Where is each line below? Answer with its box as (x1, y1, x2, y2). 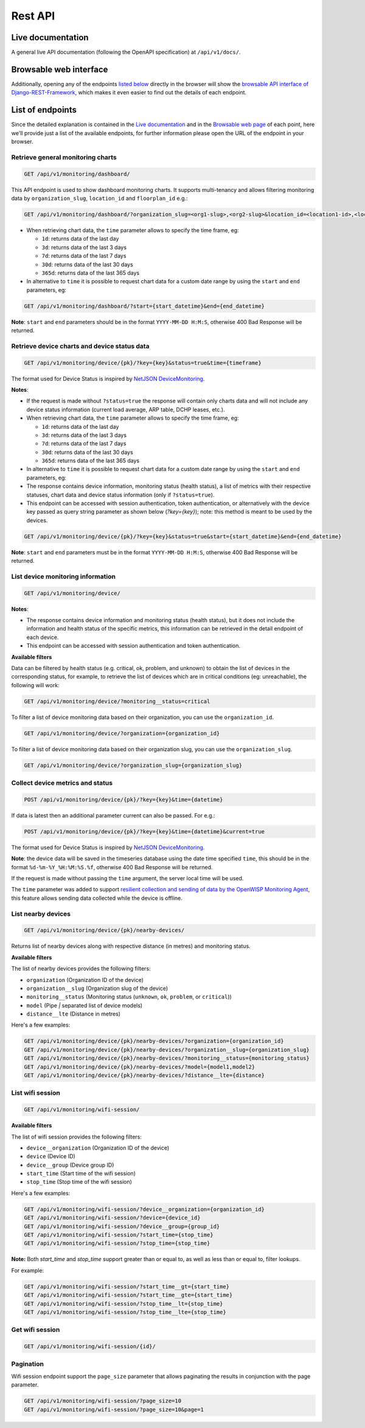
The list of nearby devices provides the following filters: (11, 965, 151, 972)
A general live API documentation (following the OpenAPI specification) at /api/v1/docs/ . (11, 49, 241, 56)
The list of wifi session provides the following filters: (11, 1133, 142, 1140)
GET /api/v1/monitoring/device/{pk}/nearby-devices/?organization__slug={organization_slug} (24, 1046, 310, 1053)
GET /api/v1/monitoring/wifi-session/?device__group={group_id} (24, 1223, 220, 1230)
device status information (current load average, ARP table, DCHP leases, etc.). (26, 406, 225, 413)
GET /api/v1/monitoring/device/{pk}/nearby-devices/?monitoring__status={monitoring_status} (24, 1055, 310, 1062)
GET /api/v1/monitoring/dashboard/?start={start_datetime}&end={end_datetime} (24, 302, 265, 309)
